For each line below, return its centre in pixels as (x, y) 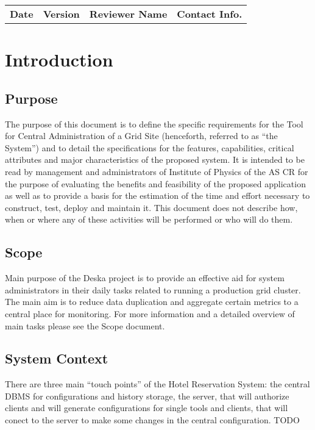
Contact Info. (210, 14)
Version (61, 14)
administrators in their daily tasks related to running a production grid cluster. (153, 289)
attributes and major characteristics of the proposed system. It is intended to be (155, 159)
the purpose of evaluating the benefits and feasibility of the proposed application (155, 183)
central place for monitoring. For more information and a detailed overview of (150, 313)
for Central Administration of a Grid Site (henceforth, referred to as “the (141, 136)
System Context (57, 358)
